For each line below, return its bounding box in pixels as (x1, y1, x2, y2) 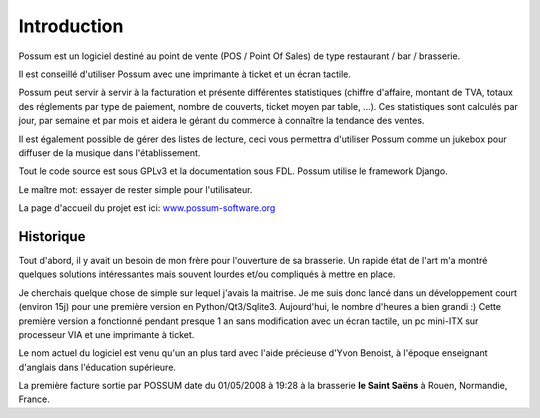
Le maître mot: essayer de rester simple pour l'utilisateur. (18, 183, 253, 195)
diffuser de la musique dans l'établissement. (18, 146, 201, 159)
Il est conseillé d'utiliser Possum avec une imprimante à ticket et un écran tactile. (18, 68, 352, 80)
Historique (18, 228, 86, 245)
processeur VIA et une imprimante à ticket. (18, 328, 195, 340)
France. (18, 393, 50, 405)
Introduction (18, 15, 124, 37)
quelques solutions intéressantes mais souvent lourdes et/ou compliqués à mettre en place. (18, 268, 396, 280)
